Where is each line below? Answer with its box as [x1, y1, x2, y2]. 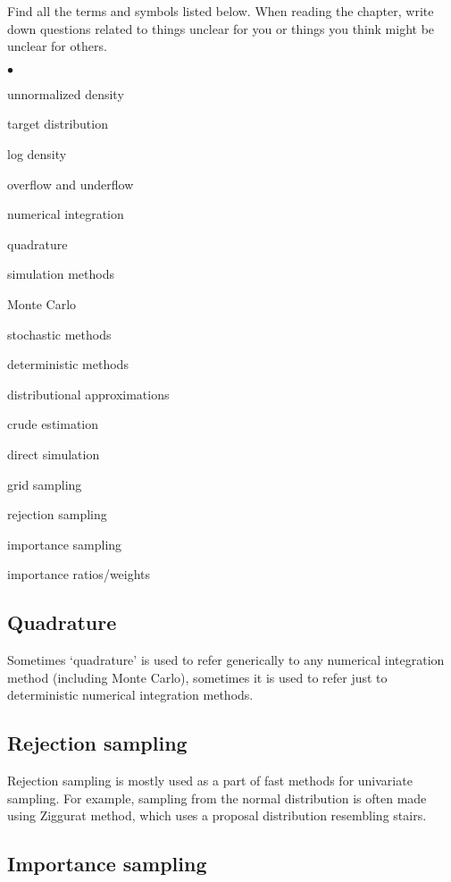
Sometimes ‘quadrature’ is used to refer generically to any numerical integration [7, 651, 445, 669]
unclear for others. [7, 37, 107, 55]
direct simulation [7, 444, 100, 463]
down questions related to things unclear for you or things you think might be [7, 19, 435, 38]
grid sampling [7, 475, 82, 493]
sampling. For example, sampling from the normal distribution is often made [7, 788, 427, 807]
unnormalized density [7, 84, 124, 103]
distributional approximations [7, 384, 170, 403]
